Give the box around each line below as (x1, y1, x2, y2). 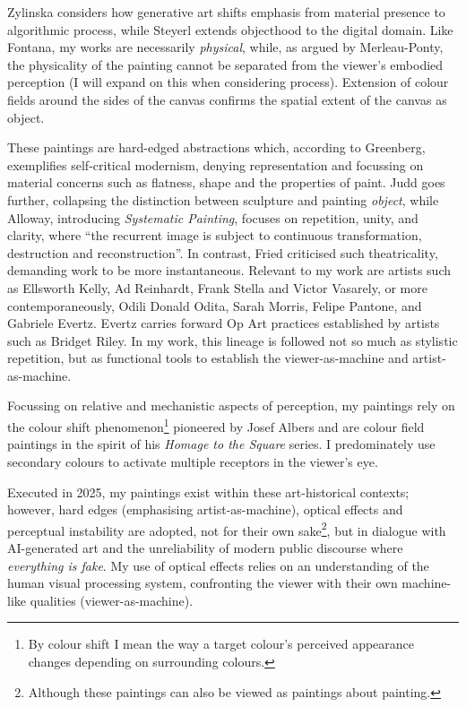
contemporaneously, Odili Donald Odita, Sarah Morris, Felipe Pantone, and (7, 296, 422, 315)
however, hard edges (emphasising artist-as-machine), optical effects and (7, 500, 403, 519)
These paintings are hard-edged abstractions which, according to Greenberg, (7, 138, 426, 157)
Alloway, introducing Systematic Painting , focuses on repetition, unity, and (7, 208, 419, 227)
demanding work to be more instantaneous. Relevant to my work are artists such (7, 261, 452, 280)
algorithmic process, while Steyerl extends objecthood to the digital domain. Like (7, 20, 453, 39)
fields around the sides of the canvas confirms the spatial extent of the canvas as (7, 90, 447, 108)
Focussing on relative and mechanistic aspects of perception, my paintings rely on (7, 396, 455, 415)
